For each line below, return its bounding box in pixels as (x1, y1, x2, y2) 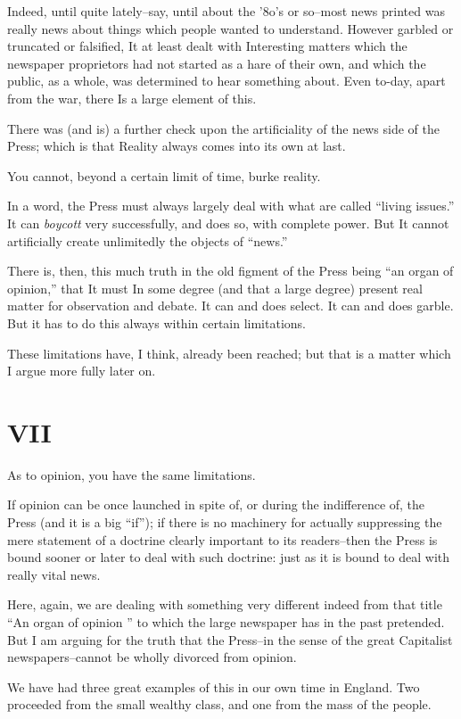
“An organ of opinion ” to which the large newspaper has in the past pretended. (7, 612, 445, 631)
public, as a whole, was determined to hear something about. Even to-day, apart (7, 71, 446, 90)
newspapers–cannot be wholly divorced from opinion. (7, 648, 297, 666)
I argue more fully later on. (7, 361, 156, 380)
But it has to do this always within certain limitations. (7, 313, 306, 332)
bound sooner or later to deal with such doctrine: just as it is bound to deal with (7, 548, 450, 566)
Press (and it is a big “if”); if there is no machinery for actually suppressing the (7, 513, 442, 531)
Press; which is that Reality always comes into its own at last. (7, 136, 346, 155)
